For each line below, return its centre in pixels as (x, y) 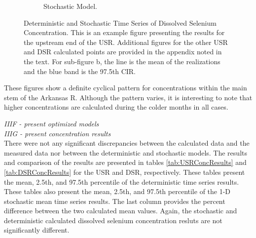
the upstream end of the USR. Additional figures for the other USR (126, 42)
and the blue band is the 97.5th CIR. (80, 71)
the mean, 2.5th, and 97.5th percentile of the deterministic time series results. (122, 181)
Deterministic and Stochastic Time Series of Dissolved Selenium (120, 22)
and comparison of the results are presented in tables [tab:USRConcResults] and (125, 162)
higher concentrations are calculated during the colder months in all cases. (116, 107)
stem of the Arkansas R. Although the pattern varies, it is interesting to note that (128, 97)
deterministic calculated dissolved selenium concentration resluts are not (113, 220)
